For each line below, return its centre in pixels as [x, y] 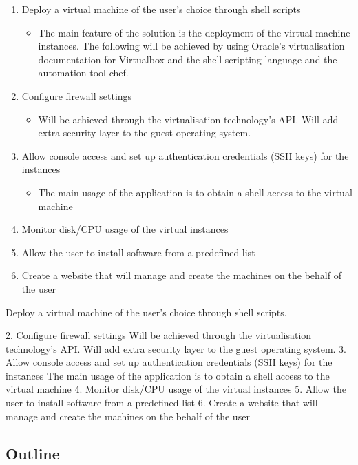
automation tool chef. [83, 73]
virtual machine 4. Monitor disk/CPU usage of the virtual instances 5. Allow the [176, 389]
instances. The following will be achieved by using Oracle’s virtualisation [191, 46]
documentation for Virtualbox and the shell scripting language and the [188, 59]
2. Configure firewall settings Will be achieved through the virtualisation [159, 335]
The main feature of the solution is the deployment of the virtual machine [194, 32]
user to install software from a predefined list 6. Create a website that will [162, 403]
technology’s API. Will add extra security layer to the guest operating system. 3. [176, 348]
